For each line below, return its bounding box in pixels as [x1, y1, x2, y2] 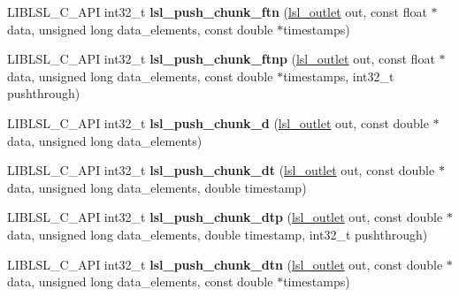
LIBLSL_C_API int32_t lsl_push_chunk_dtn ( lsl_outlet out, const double [7, 255, 443, 273]
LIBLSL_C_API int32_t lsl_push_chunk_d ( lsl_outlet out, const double [7, 113, 429, 132]
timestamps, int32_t [283, 66, 394, 85]
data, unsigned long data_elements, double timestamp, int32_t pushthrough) [7, 225, 428, 243]
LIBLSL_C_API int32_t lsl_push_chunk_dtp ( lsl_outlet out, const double [7, 208, 443, 226]
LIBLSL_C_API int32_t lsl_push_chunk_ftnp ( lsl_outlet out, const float [7, 49, 435, 68]
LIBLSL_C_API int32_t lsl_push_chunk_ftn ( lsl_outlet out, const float [7, 3, 427, 20]
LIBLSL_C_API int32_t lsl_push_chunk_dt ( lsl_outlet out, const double [7, 161, 435, 179]
